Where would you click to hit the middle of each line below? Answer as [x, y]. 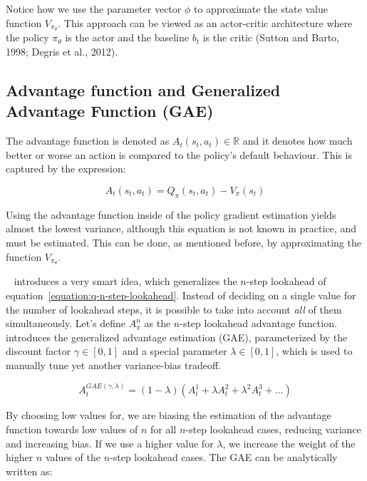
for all [164, 429]
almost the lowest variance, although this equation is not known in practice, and [181, 228]
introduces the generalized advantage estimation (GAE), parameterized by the [177, 337]
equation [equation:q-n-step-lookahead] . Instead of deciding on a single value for [181, 295]
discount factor [38, 351]
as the [157, 323]
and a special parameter [175, 351]
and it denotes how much [298, 141]
